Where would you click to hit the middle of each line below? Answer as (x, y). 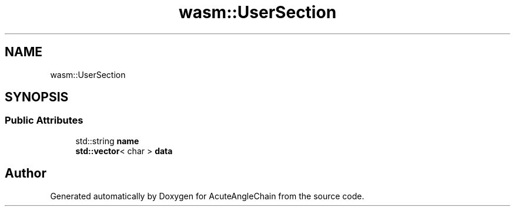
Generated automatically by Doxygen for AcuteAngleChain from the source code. (207, 196)
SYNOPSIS (37, 97)
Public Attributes (44, 120)
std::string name (107, 141)
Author (26, 173)
